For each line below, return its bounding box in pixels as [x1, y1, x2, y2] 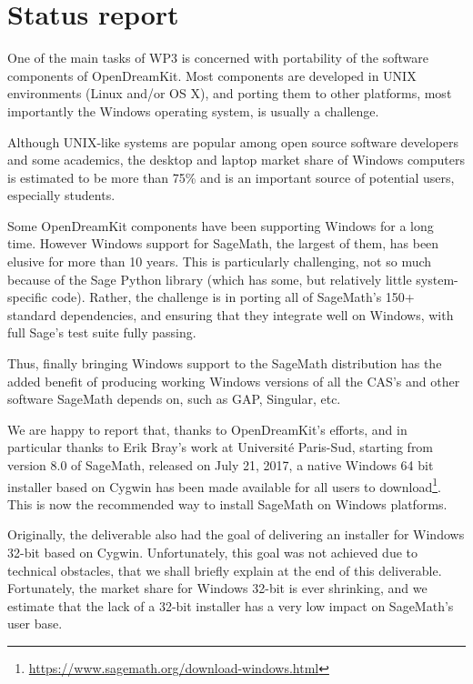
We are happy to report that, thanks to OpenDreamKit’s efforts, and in [7, 419, 408, 438]
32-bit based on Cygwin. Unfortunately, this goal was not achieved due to [7, 543, 418, 562]
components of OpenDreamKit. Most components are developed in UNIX [7, 65, 417, 85]
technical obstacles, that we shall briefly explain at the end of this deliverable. [7, 560, 442, 579]
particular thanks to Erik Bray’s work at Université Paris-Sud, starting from [7, 438, 434, 457]
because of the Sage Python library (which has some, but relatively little [7, 269, 412, 288]
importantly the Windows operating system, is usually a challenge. [7, 101, 379, 120]
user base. [7, 614, 63, 633]
